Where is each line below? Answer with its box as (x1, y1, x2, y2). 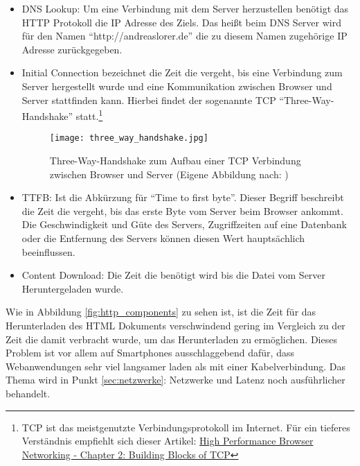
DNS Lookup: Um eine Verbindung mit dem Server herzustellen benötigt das (21, 1, 349, 15)
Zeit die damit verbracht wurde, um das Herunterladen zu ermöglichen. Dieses (6, 331, 337, 346)
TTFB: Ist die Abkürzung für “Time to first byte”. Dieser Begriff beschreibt (21, 190, 344, 205)
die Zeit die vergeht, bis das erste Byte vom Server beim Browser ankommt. (21, 203, 343, 218)
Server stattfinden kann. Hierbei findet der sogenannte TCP (21, 92, 276, 107)
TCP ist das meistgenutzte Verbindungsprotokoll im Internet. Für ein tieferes (21, 420, 350, 434)
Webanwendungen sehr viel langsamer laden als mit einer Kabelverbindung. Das (6, 359, 346, 373)
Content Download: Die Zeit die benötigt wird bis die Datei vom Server (21, 268, 326, 282)
